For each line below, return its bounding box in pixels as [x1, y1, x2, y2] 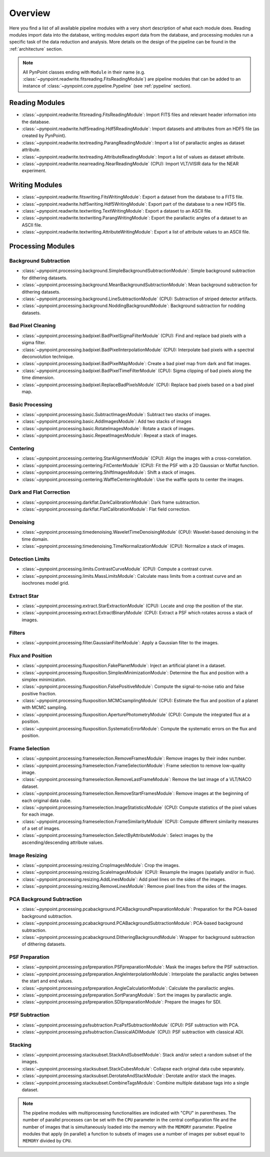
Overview [9, 8, 50, 19]
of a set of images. [21, 825, 60, 831]
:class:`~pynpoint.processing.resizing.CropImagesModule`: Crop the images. [21, 862, 180, 868]
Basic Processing [9, 401, 52, 408]
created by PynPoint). [21, 133, 67, 139]
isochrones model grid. [21, 580, 69, 586]
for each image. [21, 811, 54, 817]
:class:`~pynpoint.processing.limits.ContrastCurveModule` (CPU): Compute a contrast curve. [21, 566, 213, 572]
